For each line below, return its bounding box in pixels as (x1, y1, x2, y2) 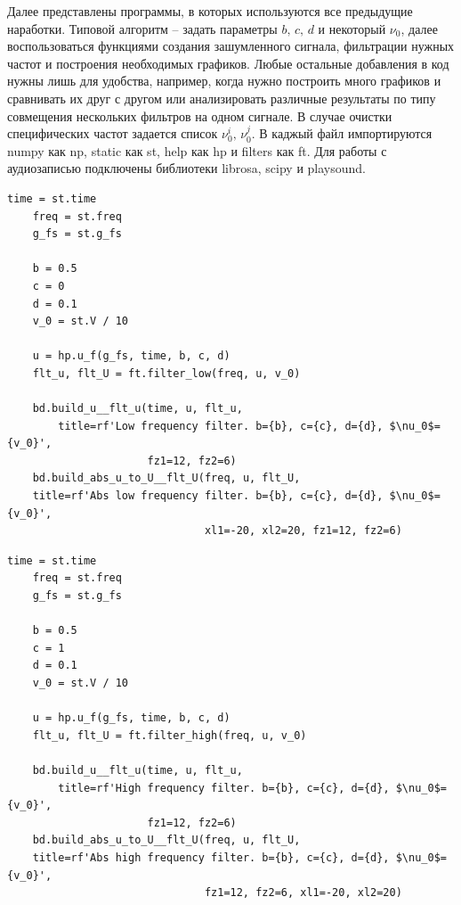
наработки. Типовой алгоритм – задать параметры (7, 19, 278, 37)
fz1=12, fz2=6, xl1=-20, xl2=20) (204, 886, 402, 900)
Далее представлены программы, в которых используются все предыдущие (7, 2, 413, 20)
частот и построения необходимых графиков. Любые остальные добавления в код (7, 53, 449, 72)
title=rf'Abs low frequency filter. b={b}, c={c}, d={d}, (32, 490, 384, 503)
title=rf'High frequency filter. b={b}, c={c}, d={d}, (58, 781, 390, 794)
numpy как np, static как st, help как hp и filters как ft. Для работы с (7, 141, 387, 160)
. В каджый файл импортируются (251, 124, 433, 143)
